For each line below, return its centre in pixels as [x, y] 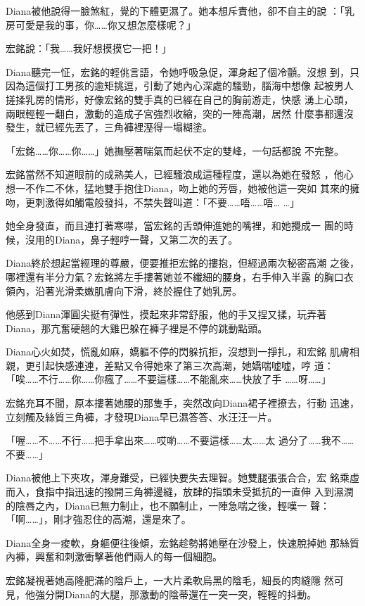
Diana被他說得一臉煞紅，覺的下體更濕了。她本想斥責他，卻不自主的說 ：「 [175, 11]
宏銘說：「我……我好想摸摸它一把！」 [89, 48]
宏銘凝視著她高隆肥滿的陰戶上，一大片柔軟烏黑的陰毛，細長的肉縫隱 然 [170, 580]
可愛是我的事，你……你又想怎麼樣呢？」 [105, 24]
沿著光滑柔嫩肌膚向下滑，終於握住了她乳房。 [138, 290]
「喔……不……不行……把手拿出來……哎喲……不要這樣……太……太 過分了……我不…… [180, 440]
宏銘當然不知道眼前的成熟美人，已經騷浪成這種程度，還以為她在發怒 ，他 [175, 174]
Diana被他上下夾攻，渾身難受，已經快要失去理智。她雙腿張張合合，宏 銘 [173, 478]
